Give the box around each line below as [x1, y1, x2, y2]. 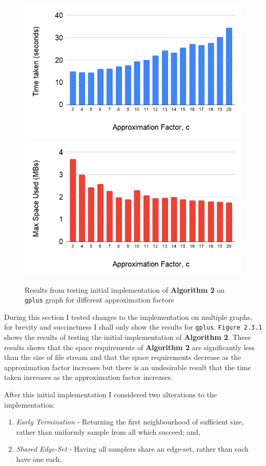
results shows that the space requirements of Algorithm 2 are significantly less [4, 341, 255, 352]
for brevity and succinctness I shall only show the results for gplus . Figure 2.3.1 [4, 321, 262, 332]
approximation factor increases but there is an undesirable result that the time [4, 361, 251, 372]
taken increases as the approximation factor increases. [4, 372, 173, 382]
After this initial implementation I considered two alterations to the [4, 389, 217, 399]
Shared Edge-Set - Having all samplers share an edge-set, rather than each [16, 443, 249, 454]
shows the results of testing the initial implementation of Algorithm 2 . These [4, 332, 251, 342]
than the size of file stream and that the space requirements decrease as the [4, 352, 241, 362]
